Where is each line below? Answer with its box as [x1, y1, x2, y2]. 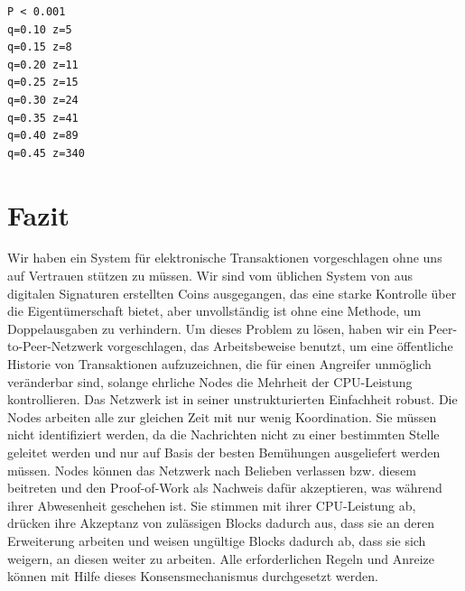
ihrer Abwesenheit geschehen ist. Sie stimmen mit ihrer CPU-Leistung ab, [7, 495, 416, 514]
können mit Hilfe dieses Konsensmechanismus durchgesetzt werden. [7, 567, 378, 586]
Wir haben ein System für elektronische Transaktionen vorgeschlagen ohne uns [7, 248, 442, 267]
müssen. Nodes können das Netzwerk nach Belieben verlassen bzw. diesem [7, 460, 417, 479]
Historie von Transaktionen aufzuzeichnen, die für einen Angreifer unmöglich [7, 355, 432, 374]
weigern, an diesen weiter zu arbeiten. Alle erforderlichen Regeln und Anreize [7, 549, 435, 568]
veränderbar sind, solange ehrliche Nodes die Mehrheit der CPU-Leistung [7, 372, 413, 391]
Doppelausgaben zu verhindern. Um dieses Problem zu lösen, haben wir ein [7, 319, 424, 337]
